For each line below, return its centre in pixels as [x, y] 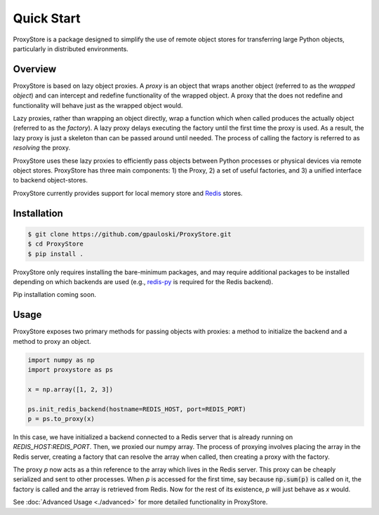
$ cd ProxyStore [56, 244]
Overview [35, 69]
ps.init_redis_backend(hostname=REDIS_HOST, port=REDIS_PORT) [137, 409]
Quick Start [47, 18]
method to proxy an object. [52, 341]
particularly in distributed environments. [71, 48]
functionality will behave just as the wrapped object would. [98, 105]
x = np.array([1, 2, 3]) [71, 389]
